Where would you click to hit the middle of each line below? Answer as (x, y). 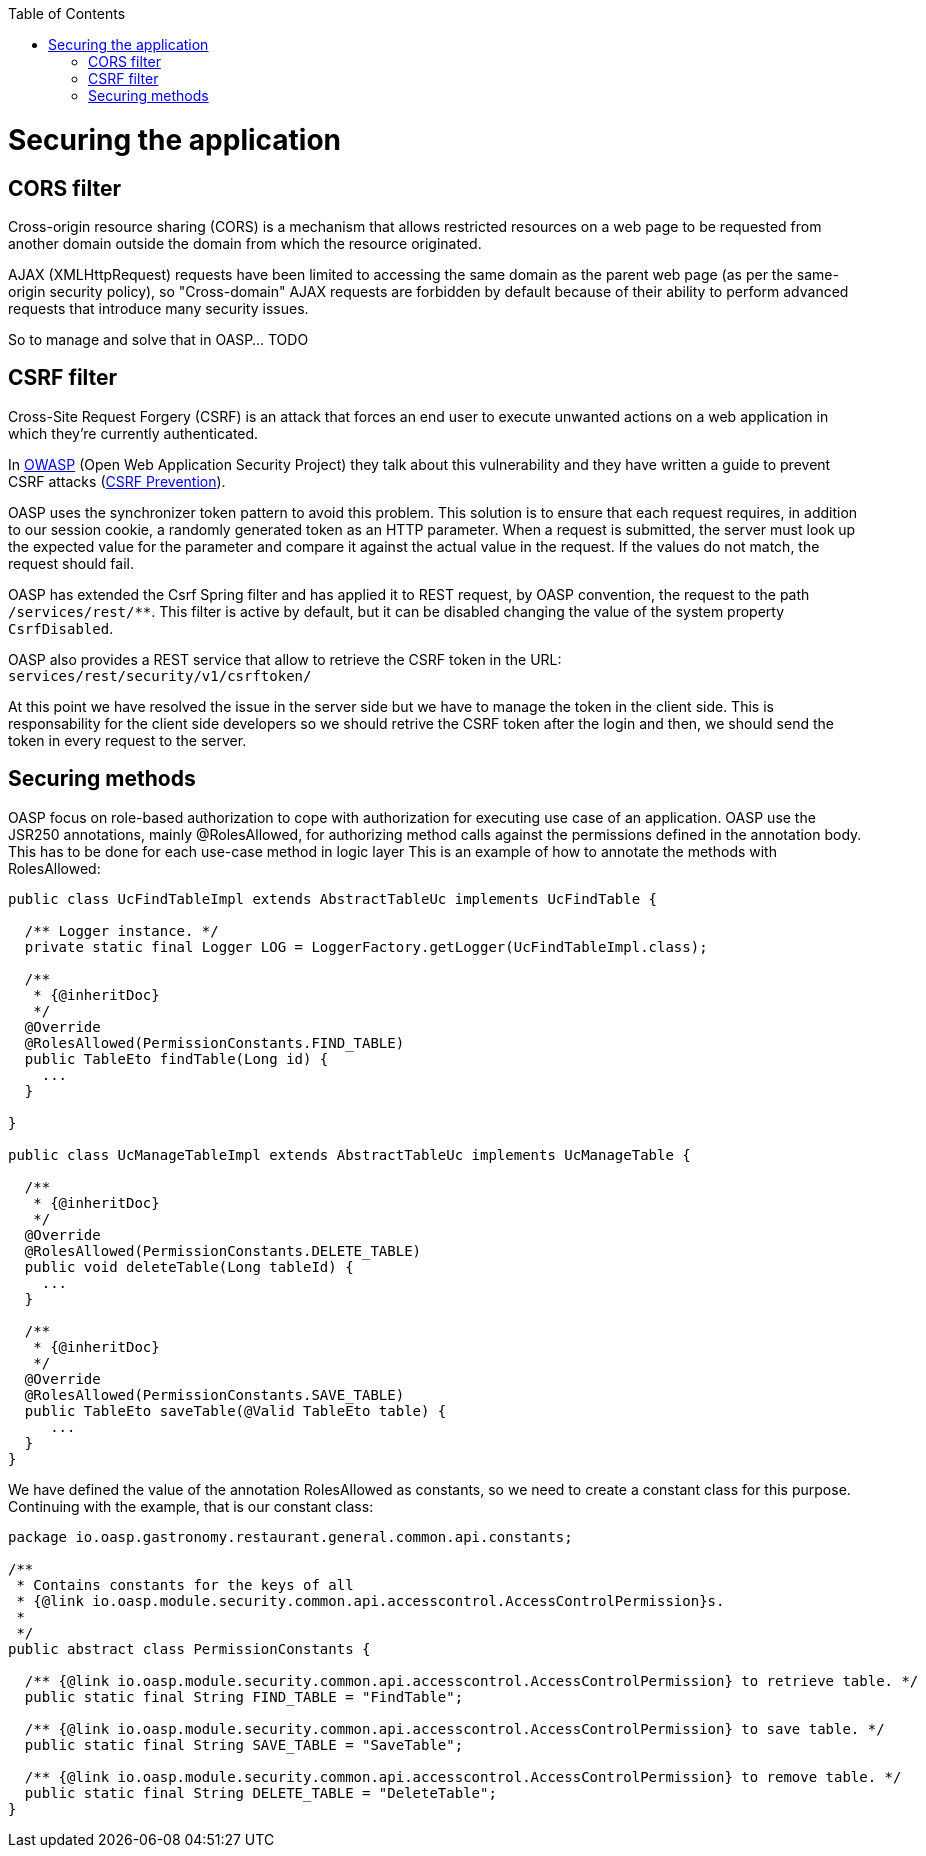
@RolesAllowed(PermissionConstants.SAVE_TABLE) (214, 1394)
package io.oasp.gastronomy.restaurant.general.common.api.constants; (290, 1536)
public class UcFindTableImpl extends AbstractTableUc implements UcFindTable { (333, 898)
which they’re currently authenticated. (133, 433)
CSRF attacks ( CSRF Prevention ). (117, 481)
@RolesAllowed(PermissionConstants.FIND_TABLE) (214, 1042)
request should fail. (71, 563)
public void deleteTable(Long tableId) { (189, 1266)
